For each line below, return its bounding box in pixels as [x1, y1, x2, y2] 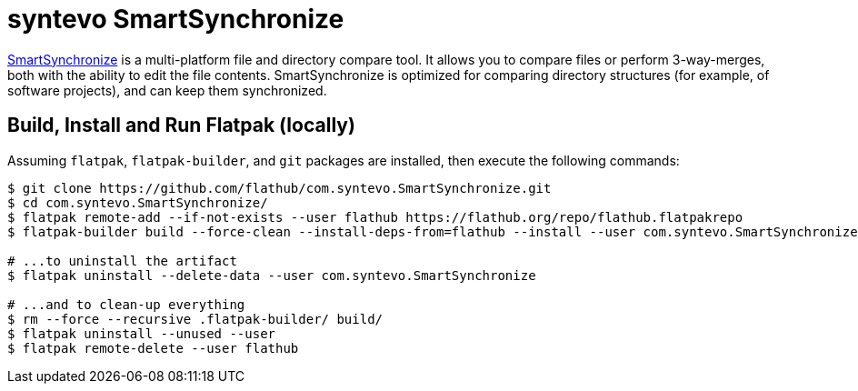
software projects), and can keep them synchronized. [7, 82, 327, 98]
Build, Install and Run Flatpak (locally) [7, 114, 355, 137]
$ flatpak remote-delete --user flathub [7, 340, 299, 356]
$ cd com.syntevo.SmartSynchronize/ [7, 195, 268, 210]
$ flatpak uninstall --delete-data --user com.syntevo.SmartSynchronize [7, 267, 536, 283]
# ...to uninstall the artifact [7, 253, 237, 268]
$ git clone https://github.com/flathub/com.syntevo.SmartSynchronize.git [7, 180, 552, 195]
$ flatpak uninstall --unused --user [7, 326, 276, 341]
